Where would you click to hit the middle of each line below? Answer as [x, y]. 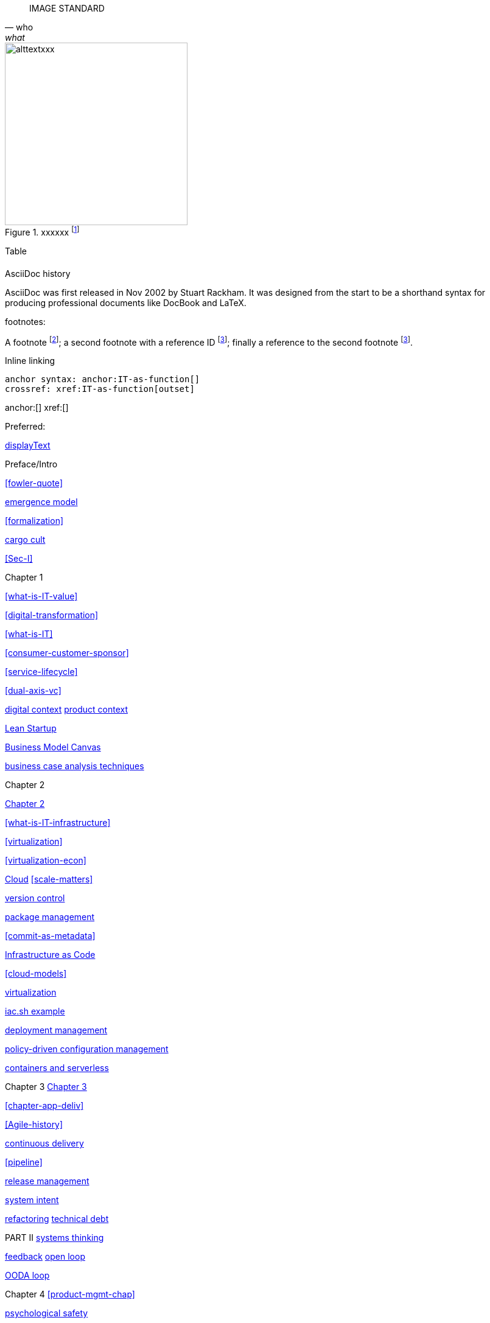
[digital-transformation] [52, 615]
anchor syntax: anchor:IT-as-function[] [103, 379]
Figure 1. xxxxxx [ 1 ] [42, 231]
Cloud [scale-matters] [49, 879]
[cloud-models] [36, 974]
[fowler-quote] [34, 483]
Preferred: [25, 427]
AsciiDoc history [38, 273]
